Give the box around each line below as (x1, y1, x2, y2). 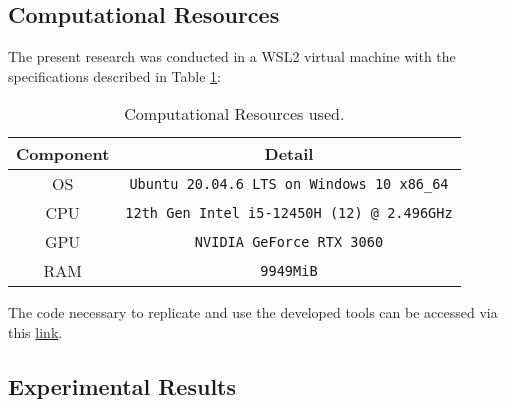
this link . (8, 321, 63, 342)
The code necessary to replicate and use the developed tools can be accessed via (8, 302, 498, 323)
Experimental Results (8, 370, 236, 401)
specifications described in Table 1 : (8, 65, 222, 86)
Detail (264, 142, 314, 166)
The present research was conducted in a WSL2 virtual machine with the (8, 46, 456, 67)
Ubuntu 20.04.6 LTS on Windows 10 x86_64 (129, 175, 449, 192)
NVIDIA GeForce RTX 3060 (194, 233, 384, 250)
